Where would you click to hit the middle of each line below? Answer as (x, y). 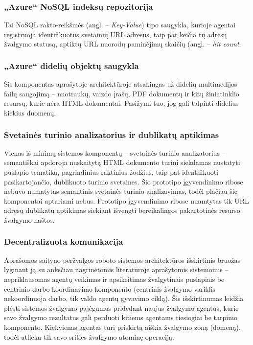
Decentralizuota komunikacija (64, 241)
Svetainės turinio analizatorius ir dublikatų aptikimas (112, 134)
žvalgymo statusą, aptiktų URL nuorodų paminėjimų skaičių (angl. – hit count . (123, 44)
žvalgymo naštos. (29, 219)
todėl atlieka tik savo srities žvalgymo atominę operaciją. (89, 336)
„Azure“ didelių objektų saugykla (71, 65)
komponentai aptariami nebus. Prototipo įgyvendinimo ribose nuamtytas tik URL (126, 200)
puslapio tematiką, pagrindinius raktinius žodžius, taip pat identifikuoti (111, 172)
